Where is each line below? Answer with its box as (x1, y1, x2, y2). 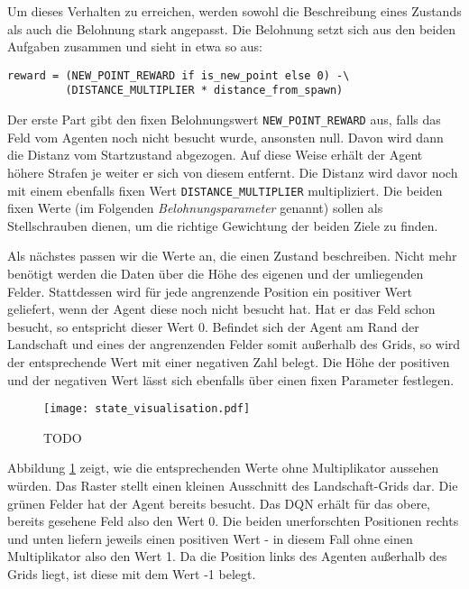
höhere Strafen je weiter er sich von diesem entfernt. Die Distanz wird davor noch (7, 162, 458, 181)
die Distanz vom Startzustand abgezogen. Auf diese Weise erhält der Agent (7, 145, 423, 164)
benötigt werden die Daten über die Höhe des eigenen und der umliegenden (7, 263, 424, 282)
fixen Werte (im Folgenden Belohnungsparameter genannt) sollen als (7, 198, 383, 217)
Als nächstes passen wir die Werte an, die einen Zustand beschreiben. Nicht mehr (7, 246, 457, 265)
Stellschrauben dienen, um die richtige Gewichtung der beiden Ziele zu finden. (7, 216, 438, 235)
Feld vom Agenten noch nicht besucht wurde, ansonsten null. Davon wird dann (7, 127, 444, 146)
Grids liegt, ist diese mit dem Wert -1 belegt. (7, 564, 256, 583)
